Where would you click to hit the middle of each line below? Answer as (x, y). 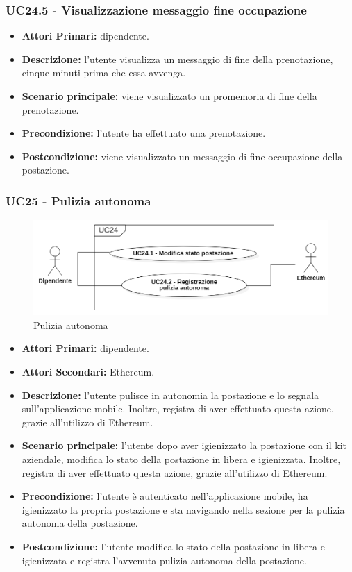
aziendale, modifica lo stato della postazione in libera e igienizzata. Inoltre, (181, 459)
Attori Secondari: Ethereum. (88, 372)
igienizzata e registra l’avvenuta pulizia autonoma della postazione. (164, 560)
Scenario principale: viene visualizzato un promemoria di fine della (169, 96)
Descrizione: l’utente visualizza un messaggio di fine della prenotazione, (177, 59)
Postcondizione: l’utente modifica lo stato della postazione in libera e (173, 546)
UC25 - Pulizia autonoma (78, 200)
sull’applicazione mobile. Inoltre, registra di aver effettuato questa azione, (178, 409)
